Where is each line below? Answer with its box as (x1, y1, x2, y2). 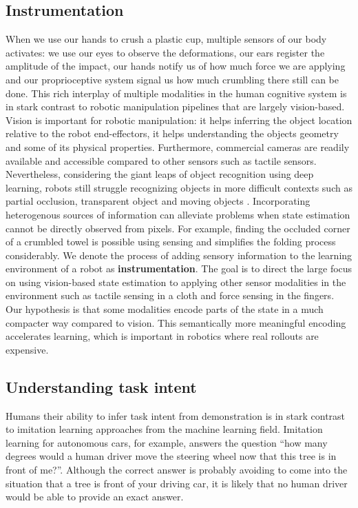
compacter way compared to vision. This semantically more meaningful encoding (6, 315, 346, 329)
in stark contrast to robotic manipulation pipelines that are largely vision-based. (6, 99, 345, 114)
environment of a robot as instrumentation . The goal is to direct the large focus (6, 261, 352, 276)
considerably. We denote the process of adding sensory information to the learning (6, 247, 352, 262)
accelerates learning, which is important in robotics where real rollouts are (6, 329, 319, 343)
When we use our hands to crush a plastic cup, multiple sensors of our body (6, 32, 327, 46)
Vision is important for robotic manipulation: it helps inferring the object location (6, 112, 352, 127)
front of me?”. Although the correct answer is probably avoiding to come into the (6, 463, 348, 477)
